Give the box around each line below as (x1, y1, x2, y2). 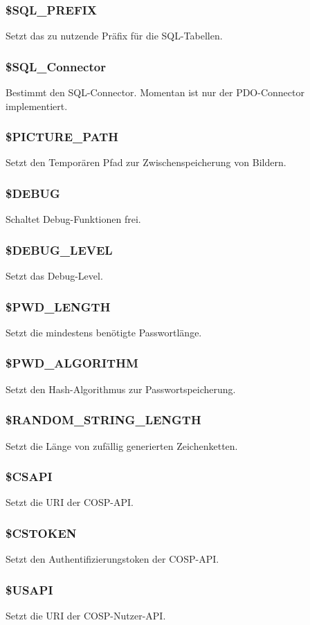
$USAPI (6, 581, 53, 598)
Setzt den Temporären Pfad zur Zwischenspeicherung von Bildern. (6, 155, 286, 170)
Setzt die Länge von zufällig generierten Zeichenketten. (6, 438, 238, 453)
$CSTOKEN (6, 524, 77, 541)
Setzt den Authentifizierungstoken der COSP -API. (6, 552, 219, 566)
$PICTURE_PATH (6, 128, 119, 145)
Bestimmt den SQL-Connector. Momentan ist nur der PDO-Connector (6, 85, 304, 100)
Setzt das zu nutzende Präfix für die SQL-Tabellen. (6, 28, 223, 43)
